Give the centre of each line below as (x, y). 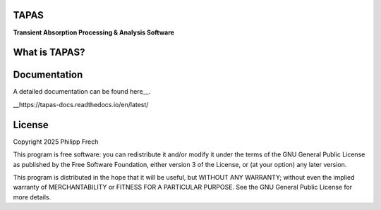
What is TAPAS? (49, 52)
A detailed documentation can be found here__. (82, 92)
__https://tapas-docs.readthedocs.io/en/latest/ (81, 104)
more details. (32, 197)
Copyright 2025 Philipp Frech (56, 142)
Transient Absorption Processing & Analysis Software (93, 32)
